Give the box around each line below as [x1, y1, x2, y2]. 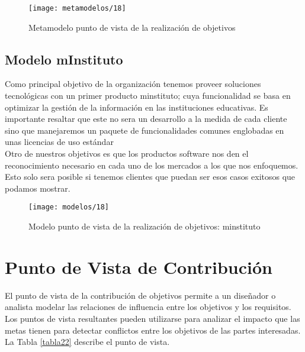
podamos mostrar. [5, 182, 70, 194]
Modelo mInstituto [5, 50, 123, 68]
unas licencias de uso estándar [5, 135, 114, 148]
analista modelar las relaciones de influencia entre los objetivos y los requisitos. [5, 301, 291, 313]
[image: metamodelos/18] [28, 4, 126, 12]
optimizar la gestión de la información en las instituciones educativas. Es [5, 101, 268, 113]
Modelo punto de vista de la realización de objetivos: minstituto [28, 220, 261, 232]
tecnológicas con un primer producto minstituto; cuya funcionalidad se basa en [5, 89, 291, 102]
